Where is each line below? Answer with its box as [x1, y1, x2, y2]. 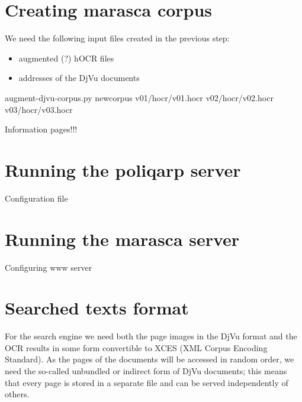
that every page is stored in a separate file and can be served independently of [5, 376, 288, 388]
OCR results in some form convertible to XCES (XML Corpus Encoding [5, 341, 268, 354]
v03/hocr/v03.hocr [5, 103, 73, 115]
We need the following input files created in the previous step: [5, 32, 230, 44]
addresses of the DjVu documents [18, 72, 140, 84]
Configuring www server [5, 261, 92, 273]
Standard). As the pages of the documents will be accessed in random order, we [5, 353, 294, 365]
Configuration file [5, 192, 68, 204]
